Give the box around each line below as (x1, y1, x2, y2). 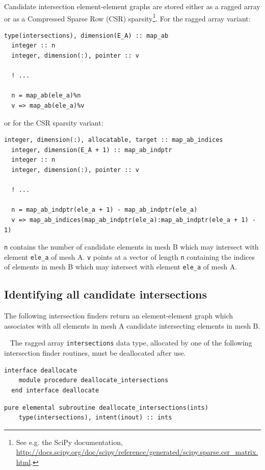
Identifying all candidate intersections (4, 286, 207, 302)
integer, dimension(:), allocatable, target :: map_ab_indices (4, 136, 223, 144)
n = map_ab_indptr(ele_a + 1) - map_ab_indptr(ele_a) (11, 206, 198, 214)
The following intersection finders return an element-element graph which (4, 310, 233, 321)
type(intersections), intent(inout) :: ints (18, 414, 172, 422)
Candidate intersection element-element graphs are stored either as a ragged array (4, 1, 260, 11)
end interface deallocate (11, 386, 99, 394)
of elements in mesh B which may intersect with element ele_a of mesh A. (4, 261, 237, 272)
